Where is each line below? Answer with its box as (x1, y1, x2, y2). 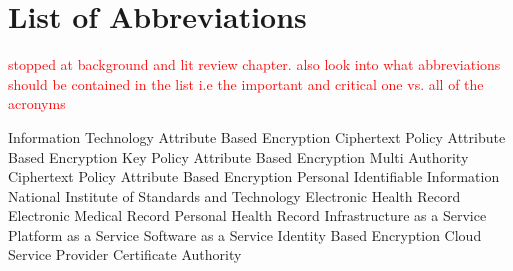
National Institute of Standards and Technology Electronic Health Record (8, 185, 461, 206)
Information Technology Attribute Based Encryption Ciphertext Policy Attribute (8, 126, 506, 147)
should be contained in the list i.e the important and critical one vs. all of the (8, 73, 484, 94)
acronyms (8, 93, 66, 114)
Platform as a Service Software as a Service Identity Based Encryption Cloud (8, 224, 482, 245)
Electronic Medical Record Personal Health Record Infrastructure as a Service (8, 205, 487, 226)
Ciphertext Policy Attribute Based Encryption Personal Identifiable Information (8, 166, 500, 187)
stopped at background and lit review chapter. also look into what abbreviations (8, 54, 501, 75)
